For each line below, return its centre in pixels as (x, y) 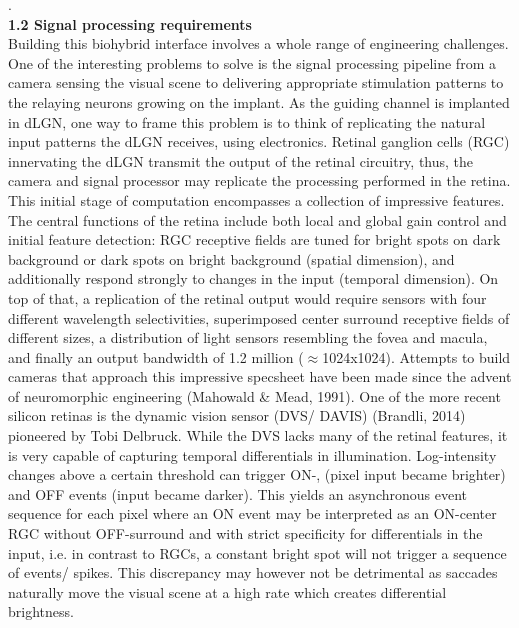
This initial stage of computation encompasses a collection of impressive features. (256, 199)
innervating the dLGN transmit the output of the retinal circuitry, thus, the (241, 160)
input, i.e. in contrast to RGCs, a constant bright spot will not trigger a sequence (257, 552)
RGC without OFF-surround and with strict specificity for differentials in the (245, 533)
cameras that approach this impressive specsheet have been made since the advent (260, 376)
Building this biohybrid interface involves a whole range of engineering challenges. (258, 43)
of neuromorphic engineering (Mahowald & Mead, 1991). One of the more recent (254, 395)
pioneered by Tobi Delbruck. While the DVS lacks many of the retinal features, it (258, 435)
